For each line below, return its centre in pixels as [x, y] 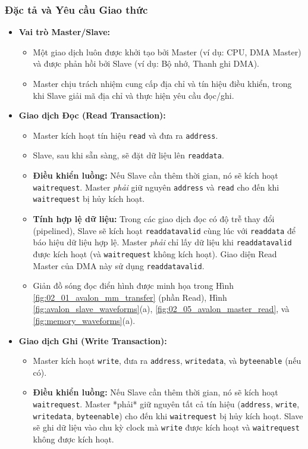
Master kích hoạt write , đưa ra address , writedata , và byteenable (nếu [167, 361]
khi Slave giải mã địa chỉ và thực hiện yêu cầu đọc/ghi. [133, 95]
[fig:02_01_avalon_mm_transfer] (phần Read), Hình [130, 297]
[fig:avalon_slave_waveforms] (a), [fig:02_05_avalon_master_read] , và [161, 309]
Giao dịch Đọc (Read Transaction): [92, 115]
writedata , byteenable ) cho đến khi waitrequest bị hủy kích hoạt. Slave [168, 415]
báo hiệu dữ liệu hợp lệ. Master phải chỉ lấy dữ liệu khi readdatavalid [162, 242]
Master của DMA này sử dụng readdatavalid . [119, 265]
